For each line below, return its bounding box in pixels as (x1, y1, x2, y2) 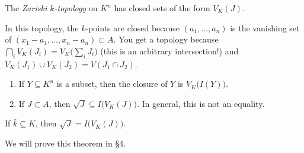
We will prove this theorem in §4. (5, 136, 126, 149)
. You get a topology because (113, 33, 219, 45)
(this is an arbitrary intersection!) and (100, 44, 239, 57)
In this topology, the (5, 21, 79, 34)
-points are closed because (85, 21, 180, 34)
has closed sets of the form (114, 2, 210, 14)
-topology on (54, 2, 98, 14)
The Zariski (5, 2, 47, 14)
